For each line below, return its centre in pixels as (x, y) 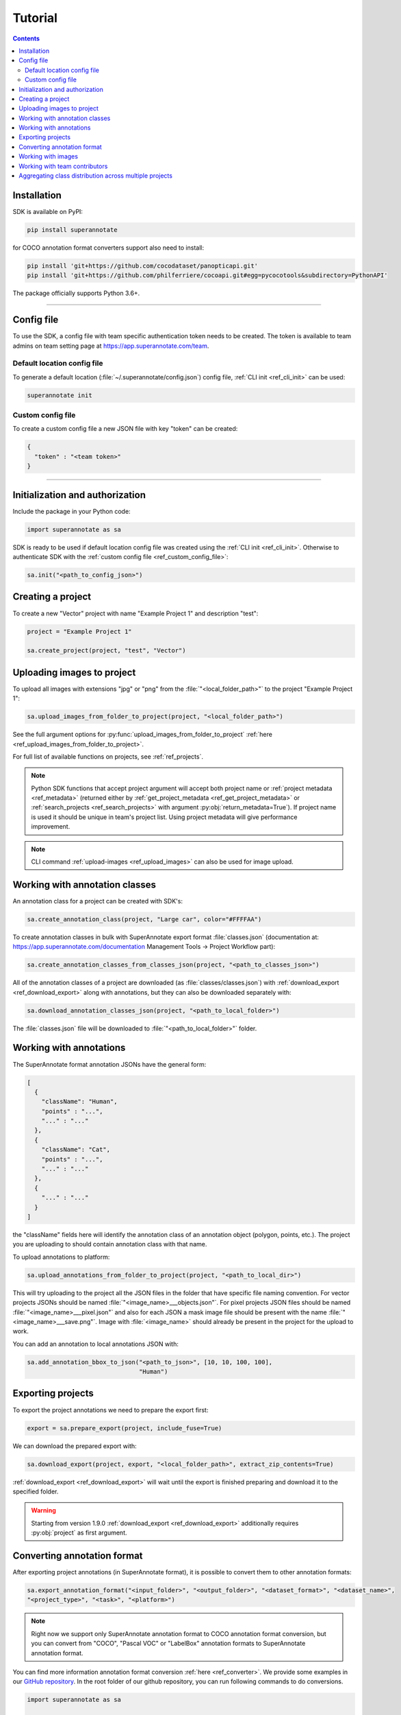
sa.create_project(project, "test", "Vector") (106, 651)
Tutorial (35, 18)
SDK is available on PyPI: (48, 211)
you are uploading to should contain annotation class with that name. (110, 1244)
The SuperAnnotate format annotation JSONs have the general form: (109, 1064)
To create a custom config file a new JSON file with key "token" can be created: (125, 429)
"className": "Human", (79, 1102)
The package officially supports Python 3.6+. (76, 293)
